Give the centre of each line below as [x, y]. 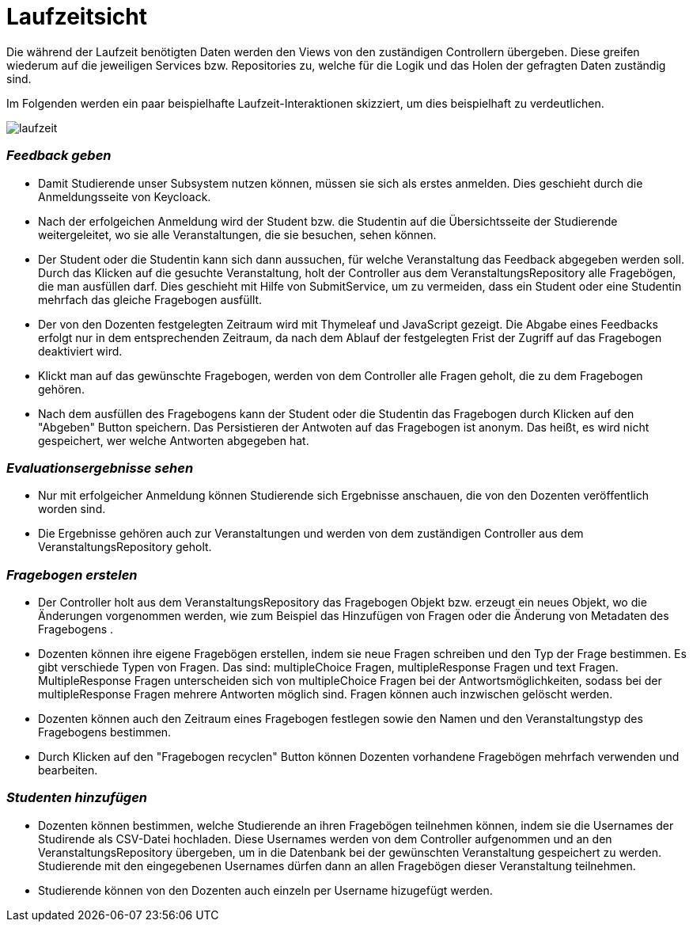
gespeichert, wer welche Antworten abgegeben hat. [174, 440]
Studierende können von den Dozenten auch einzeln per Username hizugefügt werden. [265, 890]
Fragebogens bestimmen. [105, 732]
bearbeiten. [68, 770]
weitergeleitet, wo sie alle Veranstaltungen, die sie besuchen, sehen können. [237, 234]
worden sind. [72, 509]
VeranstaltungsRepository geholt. [125, 547]
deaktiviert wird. [80, 351]
